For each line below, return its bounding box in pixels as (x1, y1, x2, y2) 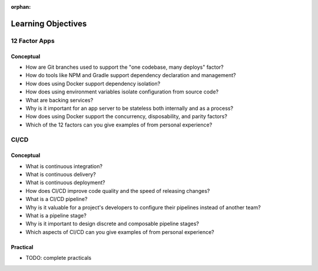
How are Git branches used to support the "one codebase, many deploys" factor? (25, 63, 224, 71)
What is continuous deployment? (25, 179, 105, 186)
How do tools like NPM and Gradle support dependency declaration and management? (25, 72, 236, 79)
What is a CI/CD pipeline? (25, 196, 88, 203)
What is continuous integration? (25, 162, 103, 170)
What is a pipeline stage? (25, 212, 87, 219)
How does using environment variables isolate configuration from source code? (25, 88, 219, 95)
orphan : (11, 4, 31, 10)
